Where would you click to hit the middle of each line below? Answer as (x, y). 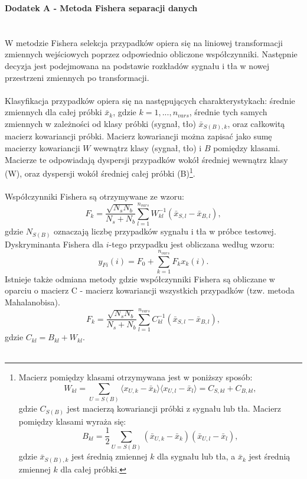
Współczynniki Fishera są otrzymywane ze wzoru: (94, 196)
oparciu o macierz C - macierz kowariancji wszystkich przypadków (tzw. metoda (150, 290)
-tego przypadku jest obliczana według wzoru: (192, 244)
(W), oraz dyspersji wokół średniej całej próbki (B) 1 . (100, 172)
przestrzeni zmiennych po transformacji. (77, 77)
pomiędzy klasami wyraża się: (72, 421)
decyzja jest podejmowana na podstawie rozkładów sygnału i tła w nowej (137, 65)
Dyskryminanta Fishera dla (54, 244)
